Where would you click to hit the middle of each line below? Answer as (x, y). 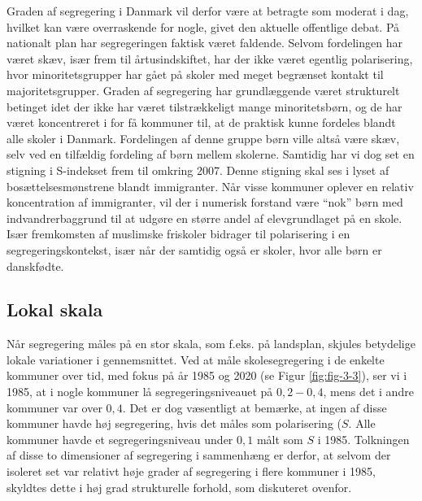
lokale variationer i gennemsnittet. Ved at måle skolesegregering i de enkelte (196, 359)
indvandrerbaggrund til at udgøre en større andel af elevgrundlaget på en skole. (204, 218)
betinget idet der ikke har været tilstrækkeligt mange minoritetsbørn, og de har (204, 106)
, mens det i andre (368, 392)
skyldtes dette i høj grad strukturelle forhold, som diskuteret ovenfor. (179, 487)
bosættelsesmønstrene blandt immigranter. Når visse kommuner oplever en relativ (210, 186)
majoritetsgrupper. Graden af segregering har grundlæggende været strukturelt (203, 90)
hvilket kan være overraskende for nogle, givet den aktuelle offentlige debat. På (203, 26)
